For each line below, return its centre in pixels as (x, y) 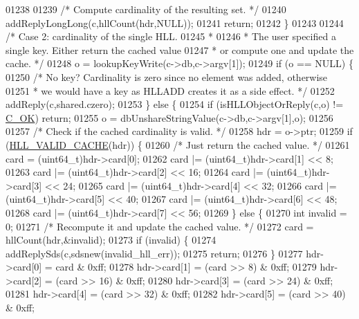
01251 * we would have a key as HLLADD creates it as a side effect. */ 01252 (170, 90)
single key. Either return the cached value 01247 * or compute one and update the (180, 49)
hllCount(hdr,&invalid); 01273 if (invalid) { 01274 (111, 240)
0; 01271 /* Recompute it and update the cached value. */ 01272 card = (160, 226)
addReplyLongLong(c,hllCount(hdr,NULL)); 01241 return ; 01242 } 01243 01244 (175, 22)
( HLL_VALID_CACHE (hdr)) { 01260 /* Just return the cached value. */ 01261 (178, 144)
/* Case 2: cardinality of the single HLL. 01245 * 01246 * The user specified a (171, 36)
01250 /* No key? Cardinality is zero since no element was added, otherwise (167, 76)
